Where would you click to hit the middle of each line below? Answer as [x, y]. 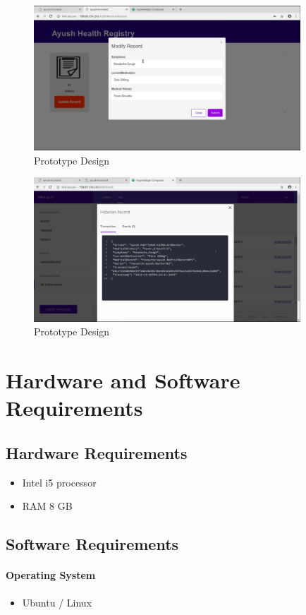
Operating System [51, 575]
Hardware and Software [123, 380]
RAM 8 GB [47, 506]
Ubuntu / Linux [57, 602]
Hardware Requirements [97, 453]
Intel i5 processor [59, 482]
